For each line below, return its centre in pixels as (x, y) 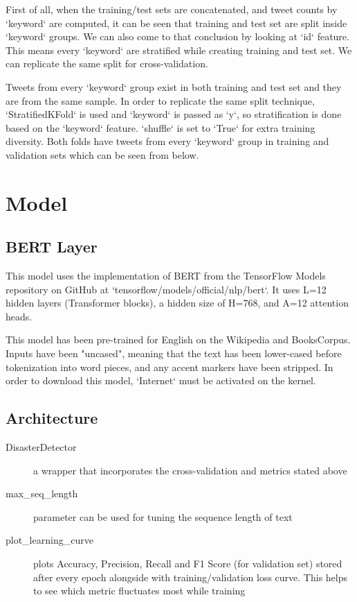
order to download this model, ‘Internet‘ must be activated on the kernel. (161, 380)
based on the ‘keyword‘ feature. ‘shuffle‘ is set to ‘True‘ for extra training (161, 127)
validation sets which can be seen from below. (102, 154)
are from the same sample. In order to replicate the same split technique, (160, 100)
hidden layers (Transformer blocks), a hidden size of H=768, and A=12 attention (177, 303)
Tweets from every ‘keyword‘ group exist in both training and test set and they (174, 86)
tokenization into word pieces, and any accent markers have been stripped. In (170, 367)
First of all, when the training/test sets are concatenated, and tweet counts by (172, 9)
